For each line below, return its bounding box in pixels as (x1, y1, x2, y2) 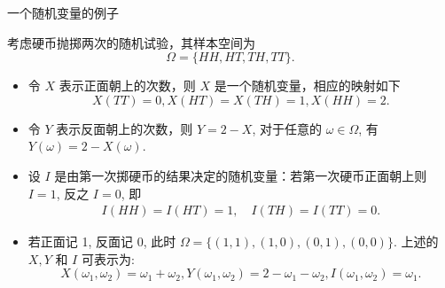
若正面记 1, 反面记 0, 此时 (27, 232, 176, 251)
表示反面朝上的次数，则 (56, 119, 193, 137)
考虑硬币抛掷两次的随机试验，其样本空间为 (7, 33, 255, 51)
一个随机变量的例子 (7, 4, 119, 21)
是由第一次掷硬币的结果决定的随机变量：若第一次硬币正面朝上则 (54, 166, 427, 184)
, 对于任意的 (252, 119, 323, 137)
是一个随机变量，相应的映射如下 (214, 76, 401, 95)
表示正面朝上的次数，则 (59, 76, 196, 95)
